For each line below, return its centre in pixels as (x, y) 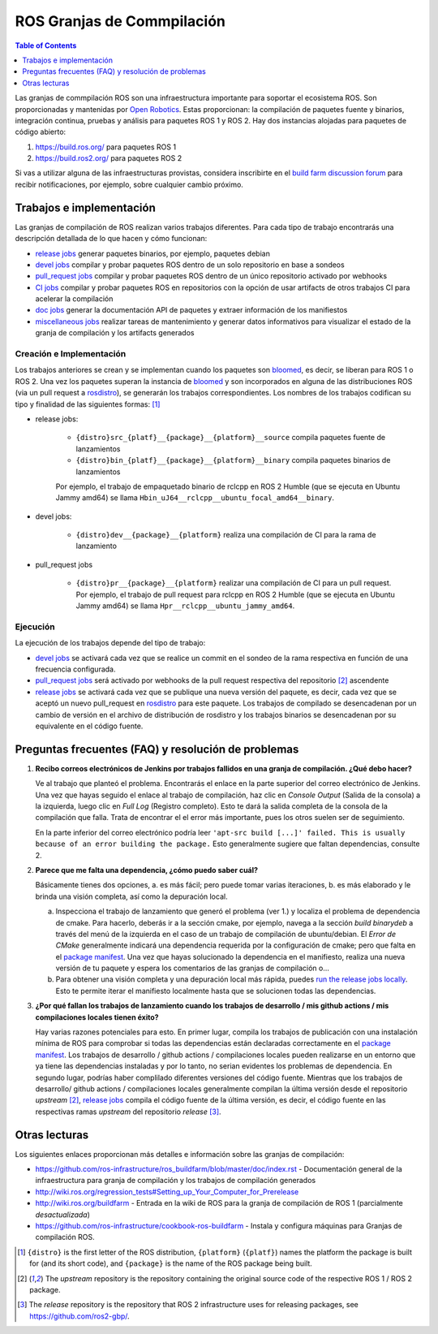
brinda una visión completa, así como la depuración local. (131, 896)
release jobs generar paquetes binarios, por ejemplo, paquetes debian (153, 253)
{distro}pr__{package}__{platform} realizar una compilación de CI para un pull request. (234, 583)
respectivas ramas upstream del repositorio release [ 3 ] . (129, 1112)
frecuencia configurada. (75, 669)
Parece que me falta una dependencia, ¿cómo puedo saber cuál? (147, 870)
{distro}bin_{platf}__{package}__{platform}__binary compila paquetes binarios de (233, 460)
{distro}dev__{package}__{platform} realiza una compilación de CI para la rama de (226, 535)
